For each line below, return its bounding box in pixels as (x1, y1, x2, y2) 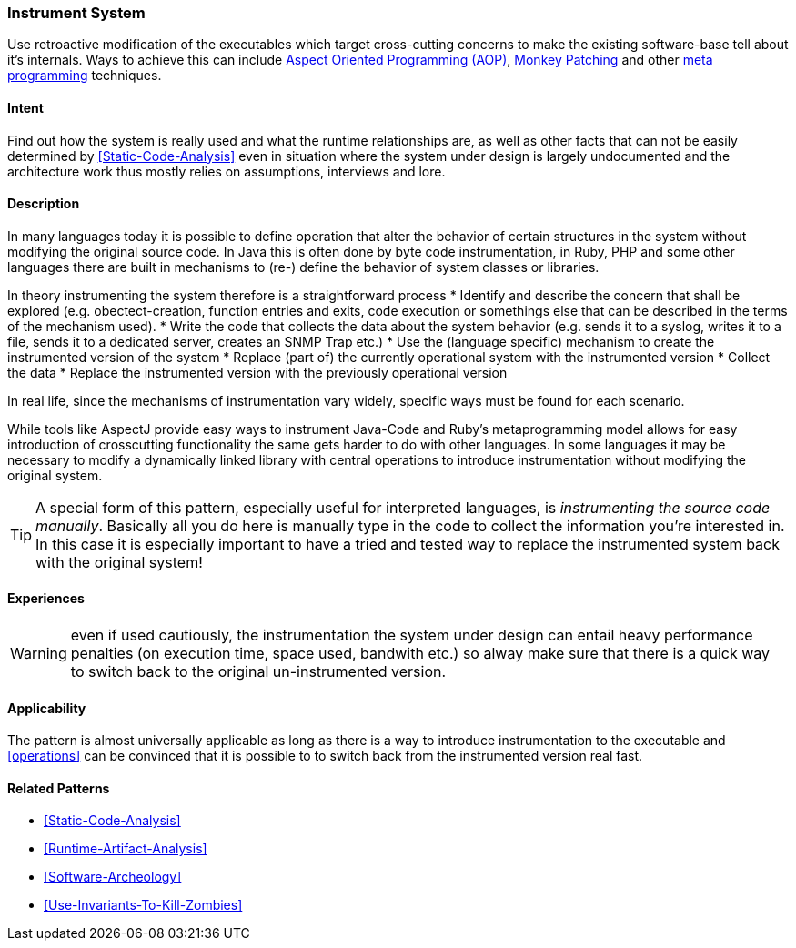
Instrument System (7, 4, 146, 22)
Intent (7, 99, 44, 116)
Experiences (7, 590, 85, 607)
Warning (10, 644, 67, 663)
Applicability (7, 700, 86, 716)
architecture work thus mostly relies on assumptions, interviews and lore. (7, 163, 446, 179)
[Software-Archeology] (44, 869, 182, 885)
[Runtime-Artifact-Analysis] (44, 841, 207, 857)
